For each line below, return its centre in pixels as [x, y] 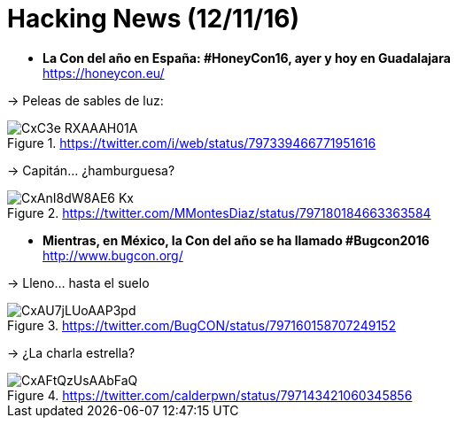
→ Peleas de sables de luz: [85, 100]
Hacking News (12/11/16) [153, 19]
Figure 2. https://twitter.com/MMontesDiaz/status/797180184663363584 [219, 212]
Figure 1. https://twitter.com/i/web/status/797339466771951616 [192, 143]
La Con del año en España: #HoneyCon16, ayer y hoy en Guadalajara [247, 58]
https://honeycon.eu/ [104, 73]
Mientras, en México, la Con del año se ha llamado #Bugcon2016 [236, 240]
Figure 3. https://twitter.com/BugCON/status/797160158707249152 [201, 325]
